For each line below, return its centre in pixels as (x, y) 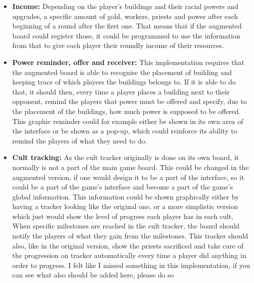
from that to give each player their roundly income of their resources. (118, 45)
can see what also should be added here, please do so (93, 275)
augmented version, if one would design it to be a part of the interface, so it (128, 177)
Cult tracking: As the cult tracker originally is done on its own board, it (126, 157)
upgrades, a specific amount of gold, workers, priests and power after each (125, 16)
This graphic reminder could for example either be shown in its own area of (128, 121)
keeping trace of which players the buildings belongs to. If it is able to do (124, 82)
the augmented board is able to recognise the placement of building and (122, 72)
